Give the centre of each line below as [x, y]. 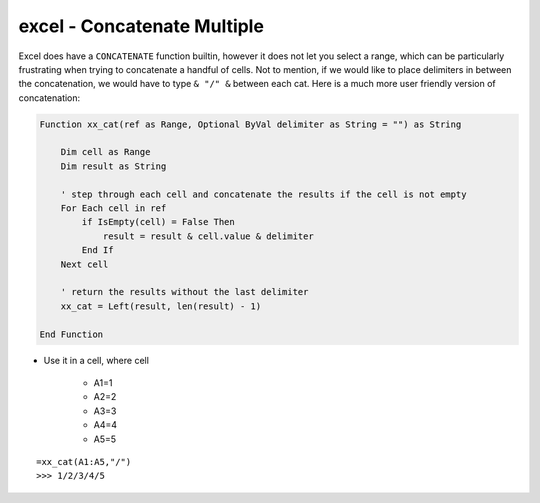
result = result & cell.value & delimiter [208, 236]
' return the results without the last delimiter [184, 292]
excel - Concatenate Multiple [141, 26]
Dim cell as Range [105, 152]
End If [97, 250]
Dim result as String [113, 166]
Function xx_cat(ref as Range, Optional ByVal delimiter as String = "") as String [250, 124]
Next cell [84, 264]
